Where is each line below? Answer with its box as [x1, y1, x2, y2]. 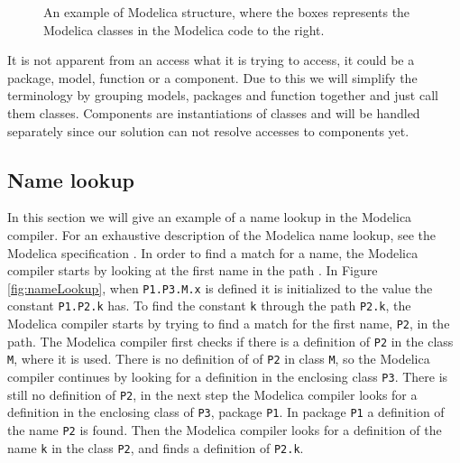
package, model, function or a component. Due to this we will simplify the [7, 68, 418, 87]
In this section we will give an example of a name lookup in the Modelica [7, 208, 412, 227]
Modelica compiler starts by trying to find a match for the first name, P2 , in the [7, 314, 450, 333]
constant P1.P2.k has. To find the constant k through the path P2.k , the [7, 296, 411, 315]
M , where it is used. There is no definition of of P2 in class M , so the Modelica [7, 349, 430, 368]
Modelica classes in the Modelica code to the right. [43, 20, 325, 39]
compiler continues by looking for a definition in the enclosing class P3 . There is [7, 367, 448, 386]
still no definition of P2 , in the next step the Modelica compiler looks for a [7, 384, 418, 403]
